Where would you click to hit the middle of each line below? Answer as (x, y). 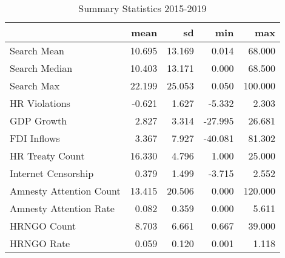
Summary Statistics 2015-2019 (142, 8)
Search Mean (37, 50)
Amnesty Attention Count (65, 191)
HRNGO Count (43, 226)
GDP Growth (39, 121)
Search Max (35, 85)
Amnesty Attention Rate (62, 208)
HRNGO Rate (40, 243)
